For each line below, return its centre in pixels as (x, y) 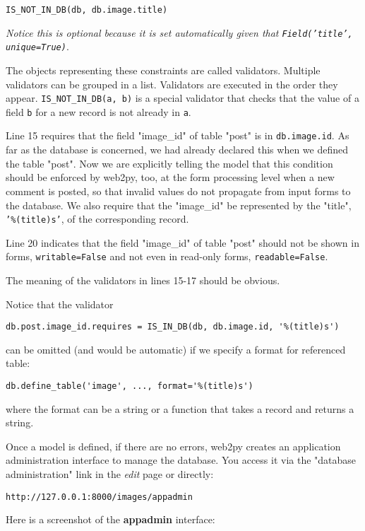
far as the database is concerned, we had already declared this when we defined (177, 150)
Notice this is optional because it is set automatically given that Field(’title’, (179, 32)
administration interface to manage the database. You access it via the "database (181, 460)
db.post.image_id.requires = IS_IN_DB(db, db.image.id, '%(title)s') (173, 327)
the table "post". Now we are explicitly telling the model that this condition (169, 163)
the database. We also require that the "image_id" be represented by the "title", (179, 205)
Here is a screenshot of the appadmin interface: (110, 519)
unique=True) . (37, 46)
